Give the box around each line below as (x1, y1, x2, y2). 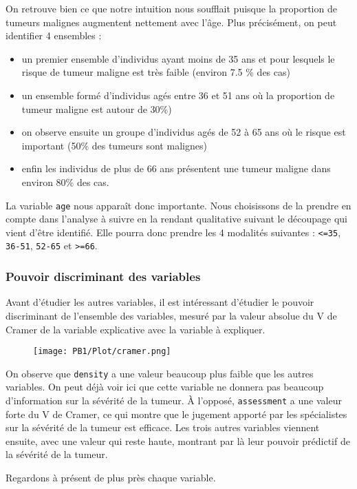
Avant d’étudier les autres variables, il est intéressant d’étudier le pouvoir (6, 295, 314, 309)
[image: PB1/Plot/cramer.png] (33, 346, 171, 357)
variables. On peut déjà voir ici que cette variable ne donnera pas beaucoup (6, 379, 324, 394)
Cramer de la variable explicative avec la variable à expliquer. (6, 322, 266, 336)
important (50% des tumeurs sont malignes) (21, 138, 207, 152)
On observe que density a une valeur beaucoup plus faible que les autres (6, 366, 314, 380)
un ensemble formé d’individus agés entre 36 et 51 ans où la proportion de (21, 87, 335, 102)
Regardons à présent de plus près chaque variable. (6, 470, 216, 485)
